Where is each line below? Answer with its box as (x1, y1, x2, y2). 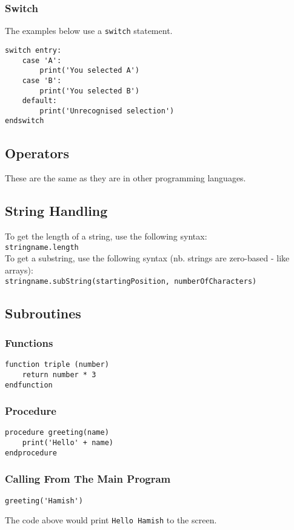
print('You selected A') (39, 66, 139, 75)
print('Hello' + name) (22, 438, 113, 448)
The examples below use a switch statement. (5, 24, 173, 37)
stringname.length (5, 243, 79, 252)
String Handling (5, 201, 108, 220)
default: (22, 96, 57, 106)
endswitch (5, 116, 44, 126)
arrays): (5, 263, 33, 276)
